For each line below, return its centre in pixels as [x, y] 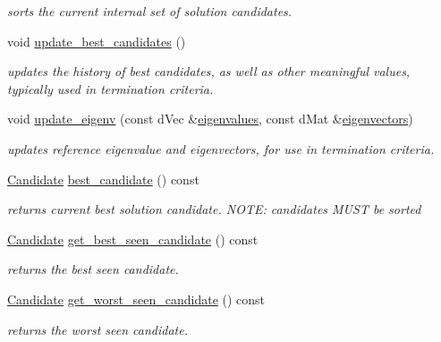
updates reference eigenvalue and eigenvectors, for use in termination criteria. [221, 148]
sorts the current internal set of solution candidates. [150, 11]
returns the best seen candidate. [93, 269]
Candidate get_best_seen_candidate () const [133, 239]
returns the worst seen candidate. [98, 329]
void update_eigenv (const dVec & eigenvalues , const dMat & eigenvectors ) [210, 119]
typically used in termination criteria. [110, 88]
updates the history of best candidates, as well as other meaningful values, [209, 71]
